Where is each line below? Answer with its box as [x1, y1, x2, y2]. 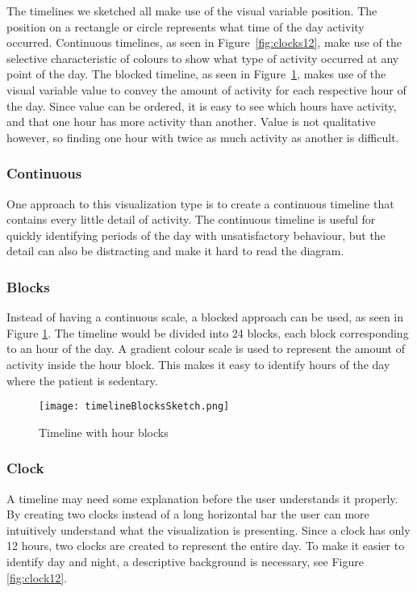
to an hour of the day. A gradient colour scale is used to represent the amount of [6, 340, 405, 357]
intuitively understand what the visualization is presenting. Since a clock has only [6, 521, 411, 538]
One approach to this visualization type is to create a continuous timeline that [6, 195, 394, 212]
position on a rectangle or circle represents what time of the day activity [6, 18, 365, 35]
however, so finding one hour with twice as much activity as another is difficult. [6, 128, 399, 145]
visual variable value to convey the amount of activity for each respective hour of [6, 81, 407, 98]
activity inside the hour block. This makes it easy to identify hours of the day [6, 355, 390, 372]
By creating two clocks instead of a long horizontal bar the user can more [6, 506, 369, 523]
